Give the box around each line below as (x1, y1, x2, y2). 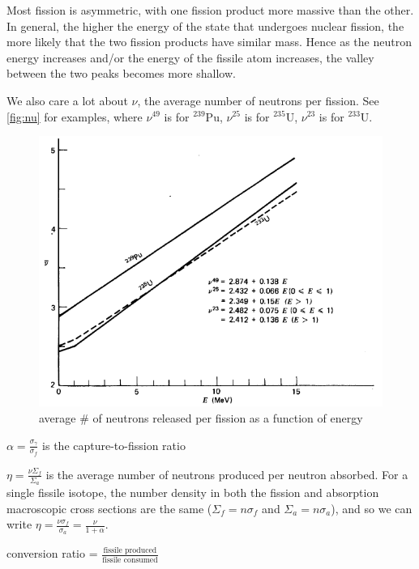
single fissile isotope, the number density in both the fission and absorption (6, 484, 379, 501)
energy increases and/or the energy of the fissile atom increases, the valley (6, 49, 374, 66)
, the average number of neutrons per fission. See (137, 91, 379, 108)
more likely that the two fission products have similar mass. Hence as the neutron (6, 33, 412, 50)
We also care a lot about (6, 91, 128, 108)
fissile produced (103, 546, 157, 555)
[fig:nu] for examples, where (6, 108, 143, 125)
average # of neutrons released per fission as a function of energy (39, 409, 363, 426)
